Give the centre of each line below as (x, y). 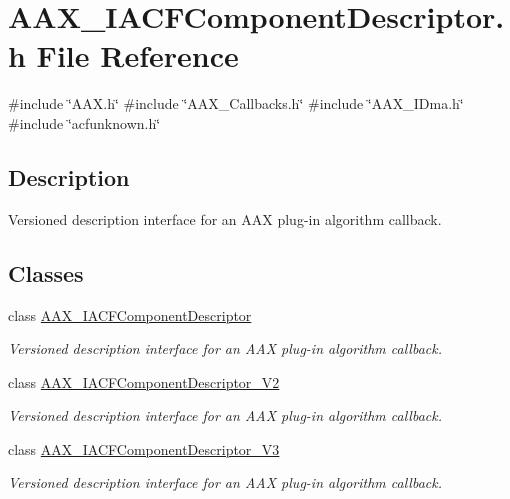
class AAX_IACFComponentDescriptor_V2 (144, 381)
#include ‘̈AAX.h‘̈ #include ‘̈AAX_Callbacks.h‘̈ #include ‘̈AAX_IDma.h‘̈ (236, 103)
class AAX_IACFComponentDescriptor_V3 (144, 448)
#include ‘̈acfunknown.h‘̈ (84, 122)
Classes (46, 272)
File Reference (137, 55)
